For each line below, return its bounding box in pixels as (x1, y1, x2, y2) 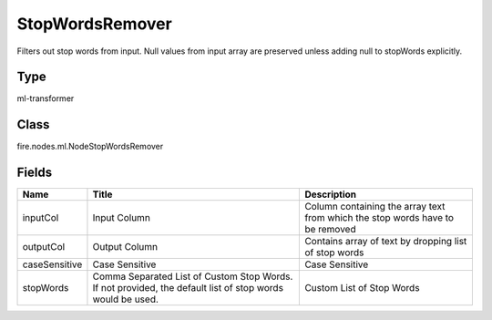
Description (304, 188, 357, 201)
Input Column (92, 212, 150, 224)
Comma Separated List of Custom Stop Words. (92, 270, 293, 283)
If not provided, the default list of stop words (92, 282, 284, 294)
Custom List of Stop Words (304, 282, 420, 294)
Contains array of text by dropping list (304, 235, 467, 248)
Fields (16, 165, 53, 181)
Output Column (92, 241, 159, 253)
